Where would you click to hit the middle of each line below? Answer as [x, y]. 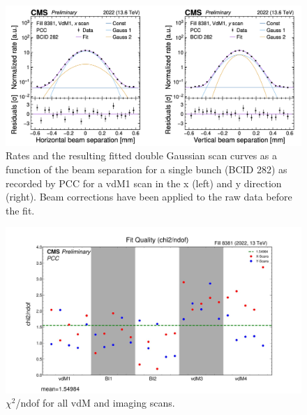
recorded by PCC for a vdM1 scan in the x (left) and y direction [144, 183]
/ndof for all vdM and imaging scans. [95, 403]
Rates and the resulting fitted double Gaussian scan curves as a [142, 155]
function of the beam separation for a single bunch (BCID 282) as [147, 169]
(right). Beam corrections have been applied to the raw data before [149, 197]
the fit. [20, 210]
